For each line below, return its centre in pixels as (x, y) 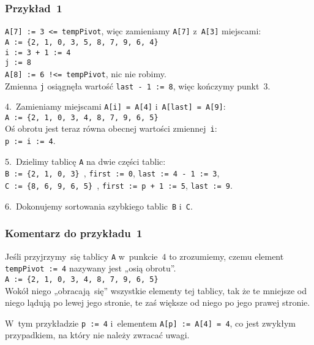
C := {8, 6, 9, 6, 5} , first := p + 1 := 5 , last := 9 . (119, 185)
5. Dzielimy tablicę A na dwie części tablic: (85, 161)
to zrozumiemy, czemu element (226, 256)
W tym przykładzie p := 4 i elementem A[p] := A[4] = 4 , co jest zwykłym (150, 323)
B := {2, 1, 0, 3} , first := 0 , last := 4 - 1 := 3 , (112, 173)
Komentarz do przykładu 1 (74, 233)
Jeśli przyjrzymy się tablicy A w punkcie (81, 256)
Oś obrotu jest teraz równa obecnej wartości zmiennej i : (111, 128)
